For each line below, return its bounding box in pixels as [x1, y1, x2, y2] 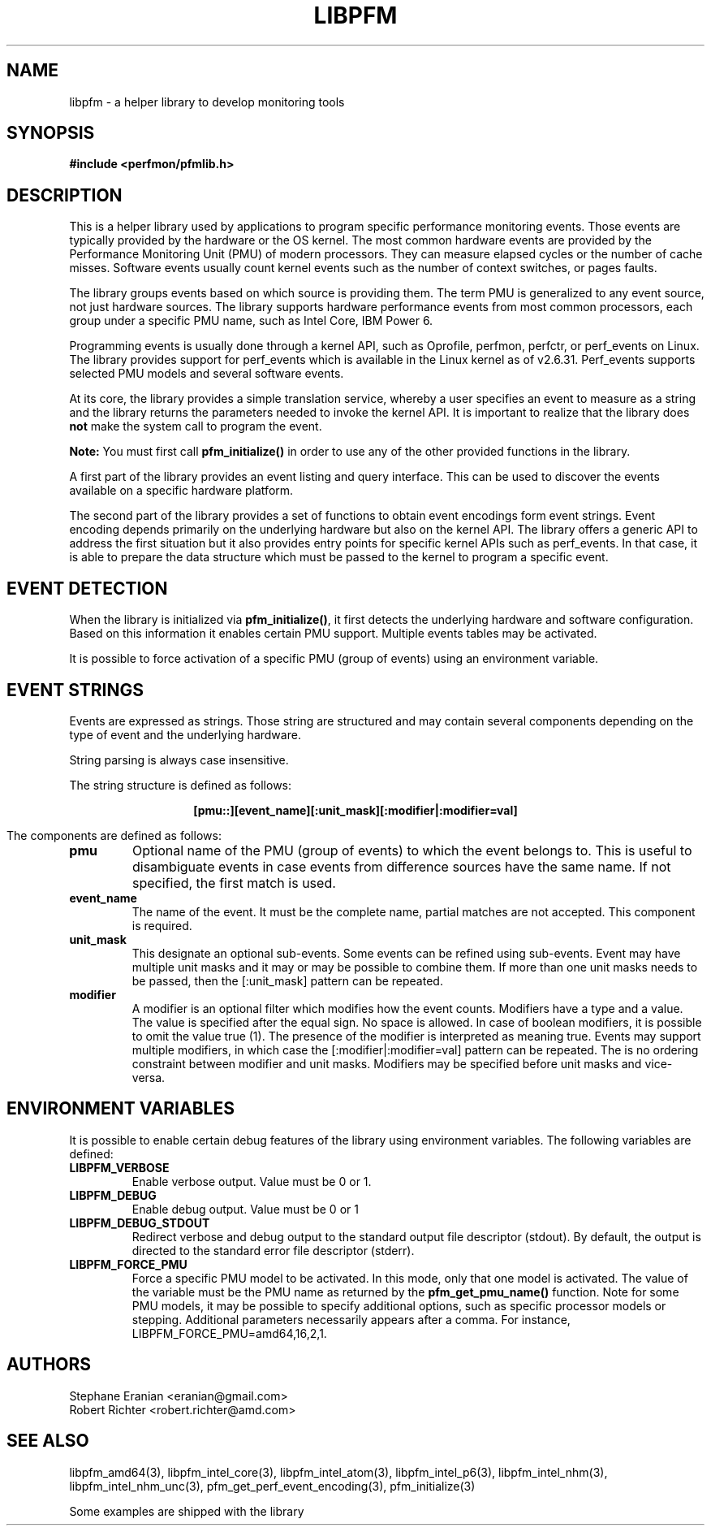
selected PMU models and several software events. [69, 366, 344, 381]
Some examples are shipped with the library [69, 1504, 304, 1518]
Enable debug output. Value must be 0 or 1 [131, 1201, 359, 1216]
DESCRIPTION [6, 184, 123, 206]
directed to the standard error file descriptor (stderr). [131, 1243, 415, 1257]
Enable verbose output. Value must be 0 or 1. [131, 1174, 372, 1188]
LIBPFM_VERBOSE [69, 1160, 170, 1175]
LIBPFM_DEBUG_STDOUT [69, 1215, 210, 1230]
